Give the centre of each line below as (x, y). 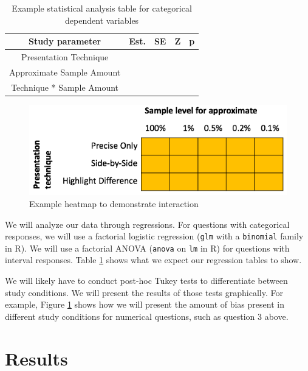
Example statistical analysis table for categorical (102, 8)
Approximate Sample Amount (65, 72)
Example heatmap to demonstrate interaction (114, 203)
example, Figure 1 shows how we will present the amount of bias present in (145, 304)
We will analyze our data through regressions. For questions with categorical (147, 224)
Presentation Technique (65, 57)
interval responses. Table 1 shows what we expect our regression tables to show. (153, 260)
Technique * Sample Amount (65, 87)
